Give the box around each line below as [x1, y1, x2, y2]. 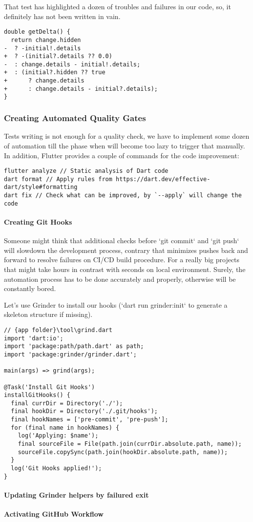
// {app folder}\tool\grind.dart [4, 326, 112, 334]
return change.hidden [11, 36, 81, 43]
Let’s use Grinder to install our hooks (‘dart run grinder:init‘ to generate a [4, 299, 228, 310]
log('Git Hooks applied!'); [11, 465, 102, 472]
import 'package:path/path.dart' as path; [4, 343, 144, 350]
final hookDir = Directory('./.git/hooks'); [11, 408, 158, 415]
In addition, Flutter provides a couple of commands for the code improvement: [4, 150, 239, 160]
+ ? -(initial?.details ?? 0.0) [4, 53, 112, 60]
